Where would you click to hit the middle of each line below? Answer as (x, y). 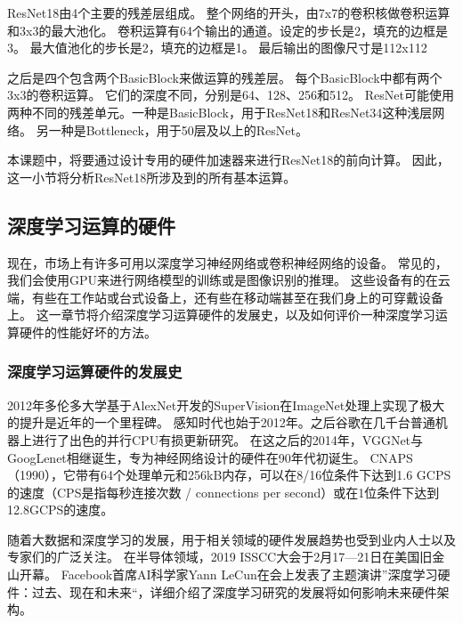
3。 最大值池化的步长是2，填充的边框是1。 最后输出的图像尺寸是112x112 (217, 48)
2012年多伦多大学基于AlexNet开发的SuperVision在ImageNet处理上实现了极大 (226, 405)
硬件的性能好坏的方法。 (88, 332)
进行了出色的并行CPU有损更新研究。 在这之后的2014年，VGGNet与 (227, 439)
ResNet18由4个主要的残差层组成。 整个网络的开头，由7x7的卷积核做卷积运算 (229, 12)
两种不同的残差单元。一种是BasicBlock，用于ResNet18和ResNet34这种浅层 (220, 112)
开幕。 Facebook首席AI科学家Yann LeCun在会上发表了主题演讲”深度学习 (228, 574)
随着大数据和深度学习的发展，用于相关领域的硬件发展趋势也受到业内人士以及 (231, 539)
